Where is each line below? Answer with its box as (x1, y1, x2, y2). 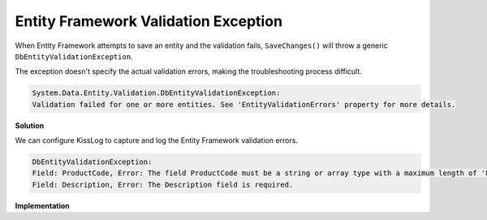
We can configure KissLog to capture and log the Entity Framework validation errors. (15, 136, 298, 145)
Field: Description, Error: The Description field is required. (32, 179, 294, 189)
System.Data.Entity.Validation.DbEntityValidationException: (32, 88, 281, 97)
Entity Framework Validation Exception (15, 12, 283, 30)
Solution (15, 120, 45, 130)
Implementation (15, 201, 71, 210)
